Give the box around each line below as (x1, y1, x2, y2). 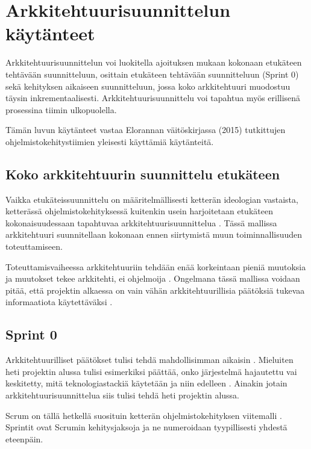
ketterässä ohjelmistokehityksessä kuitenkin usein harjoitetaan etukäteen (5, 205, 273, 217)
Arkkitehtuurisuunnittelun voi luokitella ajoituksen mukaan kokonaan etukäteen (5, 56, 302, 69)
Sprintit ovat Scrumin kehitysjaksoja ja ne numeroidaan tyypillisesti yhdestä (5, 421, 287, 433)
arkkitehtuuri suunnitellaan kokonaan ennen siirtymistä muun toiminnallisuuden (5, 228, 303, 241)
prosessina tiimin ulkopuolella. (5, 103, 117, 116)
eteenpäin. (5, 432, 43, 445)
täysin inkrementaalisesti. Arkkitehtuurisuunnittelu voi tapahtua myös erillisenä (5, 91, 301, 104)
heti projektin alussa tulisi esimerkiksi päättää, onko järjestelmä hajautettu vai (5, 365, 297, 377)
